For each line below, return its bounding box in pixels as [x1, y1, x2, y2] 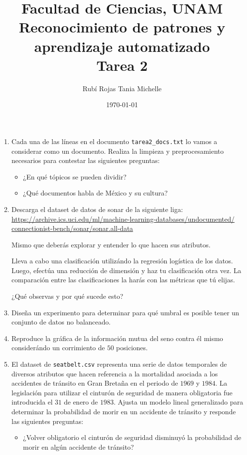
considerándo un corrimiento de [11, 342, 105, 353]
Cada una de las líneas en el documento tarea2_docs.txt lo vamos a [11, 136, 217, 146]
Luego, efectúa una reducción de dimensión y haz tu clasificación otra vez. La [11, 265, 242, 275]
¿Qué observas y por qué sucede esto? [11, 291, 123, 301]
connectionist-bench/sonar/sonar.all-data [11, 223, 133, 233]
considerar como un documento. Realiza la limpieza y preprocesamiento [11, 146, 224, 156]
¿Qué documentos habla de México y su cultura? [23, 188, 168, 198]
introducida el [11, 397, 53, 407]
